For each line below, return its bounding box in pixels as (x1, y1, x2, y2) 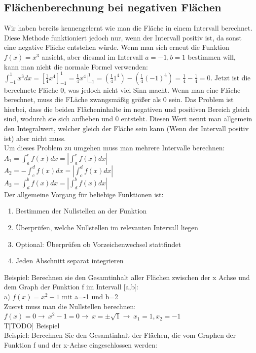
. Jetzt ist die (210, 72, 251, 82)
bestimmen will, (187, 51, 236, 62)
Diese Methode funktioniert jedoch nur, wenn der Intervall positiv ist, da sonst (4, 32, 242, 42)
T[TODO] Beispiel (4, 320, 60, 330)
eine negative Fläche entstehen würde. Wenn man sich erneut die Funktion (4, 42, 229, 52)
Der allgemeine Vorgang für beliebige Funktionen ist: (4, 189, 164, 199)
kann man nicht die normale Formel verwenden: (4, 61, 148, 71)
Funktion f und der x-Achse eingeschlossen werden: (4, 339, 157, 350)
